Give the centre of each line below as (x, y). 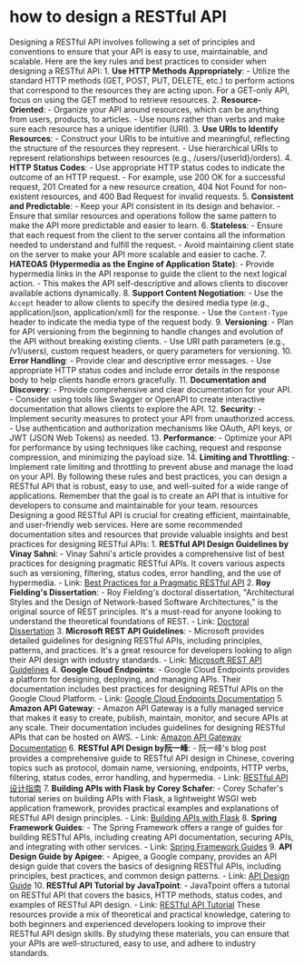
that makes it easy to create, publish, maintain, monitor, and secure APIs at (149, 717)
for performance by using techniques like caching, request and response (146, 447)
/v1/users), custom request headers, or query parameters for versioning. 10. (151, 351)
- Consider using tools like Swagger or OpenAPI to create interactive (137, 399)
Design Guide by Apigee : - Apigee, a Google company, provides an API (143, 856)
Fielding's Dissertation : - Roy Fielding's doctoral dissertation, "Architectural (152, 592)
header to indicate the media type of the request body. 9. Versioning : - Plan (152, 322)
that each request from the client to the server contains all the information (147, 234)
